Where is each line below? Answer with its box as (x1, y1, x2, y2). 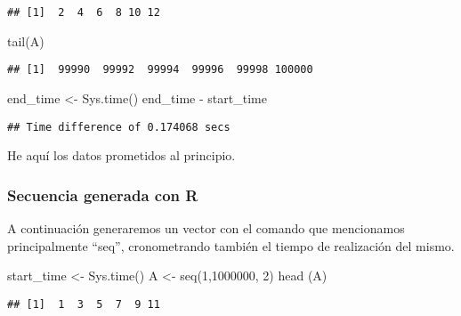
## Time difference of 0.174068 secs (7, 120, 230, 134)
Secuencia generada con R (7, 183, 198, 206)
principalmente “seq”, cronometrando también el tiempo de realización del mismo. (7, 236, 455, 255)
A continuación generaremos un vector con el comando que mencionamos (7, 218, 405, 237)
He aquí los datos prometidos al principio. (7, 146, 236, 165)
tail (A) (7, 31, 44, 50)
